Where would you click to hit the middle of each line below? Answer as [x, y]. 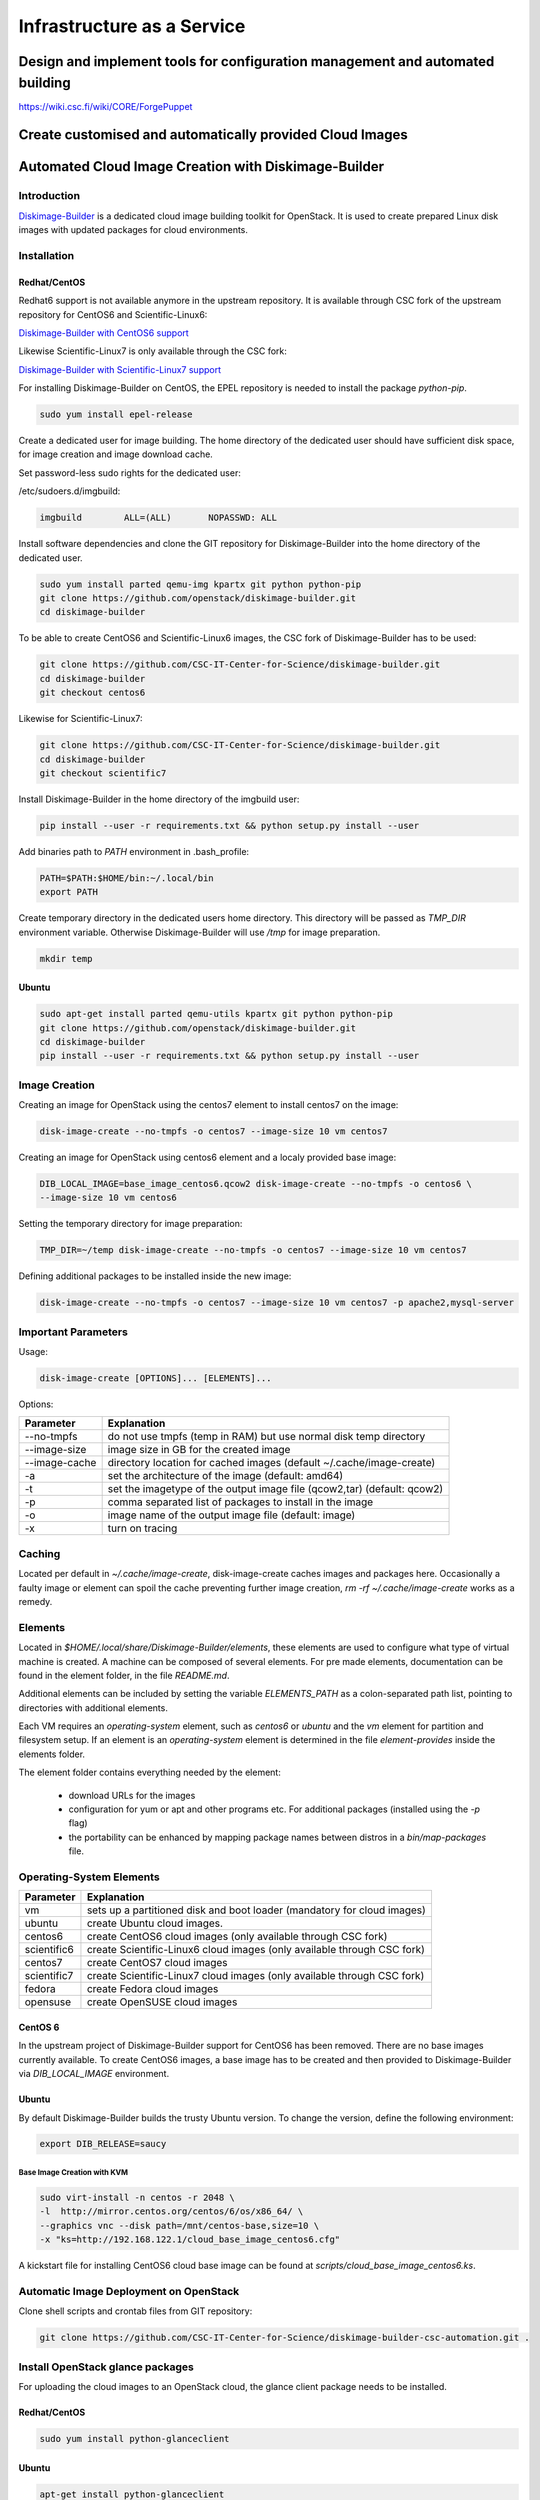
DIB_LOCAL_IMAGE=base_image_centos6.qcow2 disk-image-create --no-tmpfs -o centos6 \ [255, 1184]
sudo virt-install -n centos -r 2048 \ [137, 2198]
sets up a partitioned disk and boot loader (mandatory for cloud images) [256, 1910]
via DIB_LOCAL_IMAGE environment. [94, 2074]
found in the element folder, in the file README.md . [124, 1675]
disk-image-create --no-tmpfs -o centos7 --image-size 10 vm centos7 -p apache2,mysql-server [277, 1303]
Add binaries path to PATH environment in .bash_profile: [134, 851]
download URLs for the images [132, 1795]
